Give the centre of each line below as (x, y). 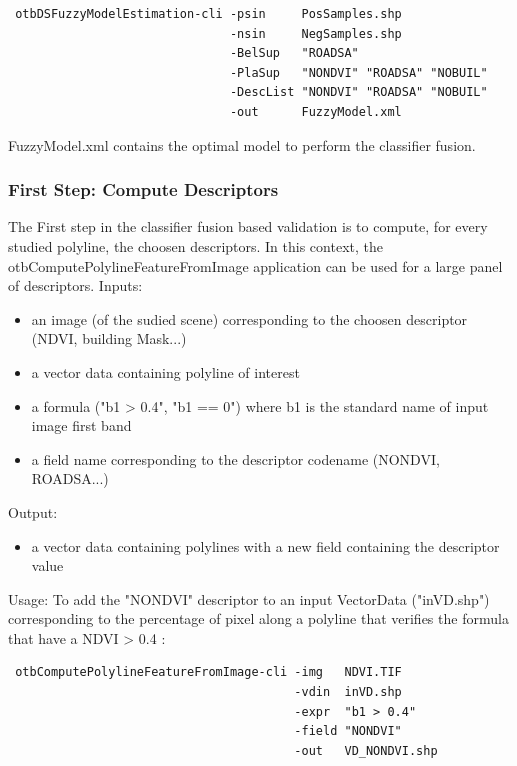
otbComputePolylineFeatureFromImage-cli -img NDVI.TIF (208, 672)
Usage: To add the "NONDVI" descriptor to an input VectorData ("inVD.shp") (249, 598)
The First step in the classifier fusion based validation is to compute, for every (248, 226)
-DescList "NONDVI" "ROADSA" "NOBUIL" (358, 92)
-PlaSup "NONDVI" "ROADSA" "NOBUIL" (358, 72)
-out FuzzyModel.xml (315, 111)
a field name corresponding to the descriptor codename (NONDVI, (235, 458)
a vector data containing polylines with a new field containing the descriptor (265, 545)
